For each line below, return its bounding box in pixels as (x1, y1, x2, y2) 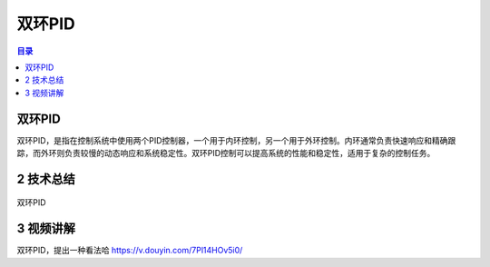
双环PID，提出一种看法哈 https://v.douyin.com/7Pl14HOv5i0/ (16, 245, 243, 256)
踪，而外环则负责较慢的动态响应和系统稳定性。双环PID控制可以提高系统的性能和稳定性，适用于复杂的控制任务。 (16, 148, 436, 159)
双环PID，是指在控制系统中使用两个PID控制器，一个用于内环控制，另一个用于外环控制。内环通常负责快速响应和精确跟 (16, 134, 456, 145)
